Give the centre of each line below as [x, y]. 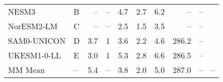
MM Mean [27, 70]
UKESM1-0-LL [35, 55]
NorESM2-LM [33, 26]
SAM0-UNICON [37, 40]
